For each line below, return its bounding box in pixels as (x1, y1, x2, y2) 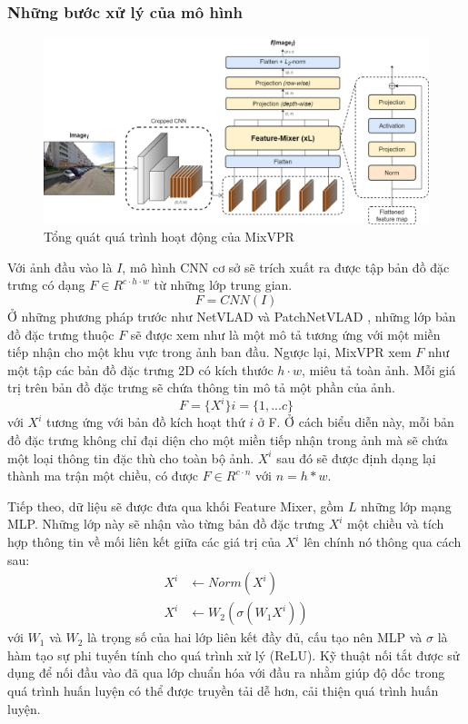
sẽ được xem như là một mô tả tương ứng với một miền (130, 324, 441, 343)
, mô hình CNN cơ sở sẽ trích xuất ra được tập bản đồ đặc (122, 257, 450, 276)
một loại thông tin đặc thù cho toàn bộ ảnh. (7, 448, 254, 467)
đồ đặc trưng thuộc (7, 324, 115, 343)
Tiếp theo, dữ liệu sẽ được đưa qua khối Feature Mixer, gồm (7, 496, 344, 515)
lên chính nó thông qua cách (304, 532, 462, 550)
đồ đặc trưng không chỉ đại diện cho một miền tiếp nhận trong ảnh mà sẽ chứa (7, 431, 448, 450)
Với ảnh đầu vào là (7, 257, 113, 276)
